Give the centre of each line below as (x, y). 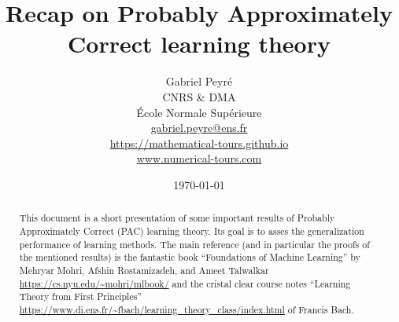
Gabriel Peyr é (199, 81)
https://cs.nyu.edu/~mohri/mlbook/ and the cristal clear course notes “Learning (185, 283)
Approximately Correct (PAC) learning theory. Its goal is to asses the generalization (192, 231)
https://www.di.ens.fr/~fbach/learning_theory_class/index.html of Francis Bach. (187, 309)
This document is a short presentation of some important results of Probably (177, 218)
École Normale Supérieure (199, 112)
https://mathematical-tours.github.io (199, 143)
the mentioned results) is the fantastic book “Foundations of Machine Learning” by (190, 257)
